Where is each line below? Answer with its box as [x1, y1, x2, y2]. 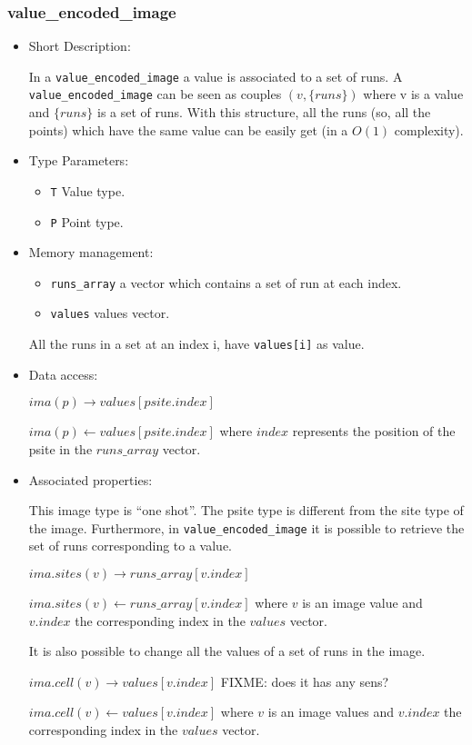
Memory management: [28, 243, 154, 262]
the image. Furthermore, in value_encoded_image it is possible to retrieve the [28, 518, 465, 537]
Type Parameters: [28, 151, 129, 170]
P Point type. [50, 212, 124, 231]
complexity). [394, 120, 464, 139]
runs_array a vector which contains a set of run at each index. [50, 273, 402, 292]
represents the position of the [292, 422, 456, 441]
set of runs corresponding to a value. [28, 536, 232, 555]
